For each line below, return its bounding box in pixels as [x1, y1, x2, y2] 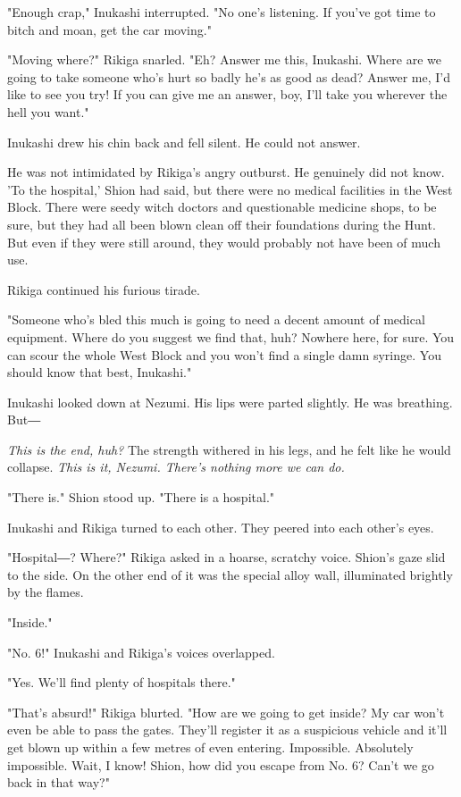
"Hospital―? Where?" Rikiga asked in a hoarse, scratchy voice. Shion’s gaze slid [7, 548, 446, 566]
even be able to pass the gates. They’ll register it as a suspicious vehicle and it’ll [7, 720, 448, 739]
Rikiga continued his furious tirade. [7, 280, 200, 298]
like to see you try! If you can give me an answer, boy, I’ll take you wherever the [7, 85, 448, 104]
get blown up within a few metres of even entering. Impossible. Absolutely [7, 738, 414, 756]
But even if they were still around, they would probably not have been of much [7, 232, 440, 251]
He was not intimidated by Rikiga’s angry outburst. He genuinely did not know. [7, 163, 445, 181]
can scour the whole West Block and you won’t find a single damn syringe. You [7, 345, 441, 364]
